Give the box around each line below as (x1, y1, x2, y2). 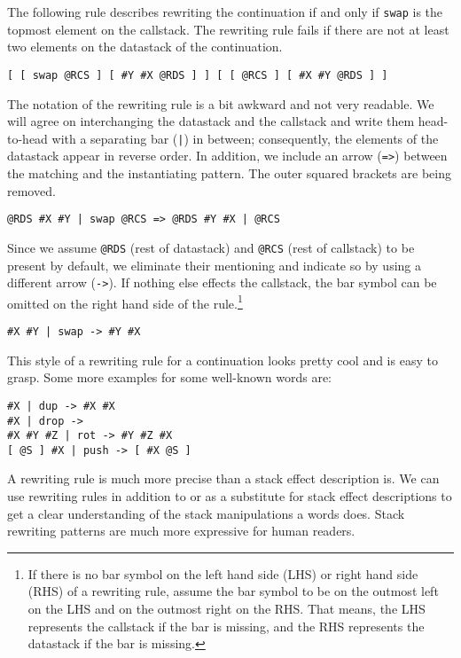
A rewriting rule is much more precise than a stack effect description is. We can (7, 469, 440, 488)
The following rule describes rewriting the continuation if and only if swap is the (7, 3, 443, 20)
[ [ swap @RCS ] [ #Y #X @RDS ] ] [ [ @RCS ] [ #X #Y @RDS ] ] (7, 68, 388, 82)
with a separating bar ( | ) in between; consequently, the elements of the (51, 129, 439, 147)
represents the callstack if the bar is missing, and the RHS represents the (27, 616, 425, 635)
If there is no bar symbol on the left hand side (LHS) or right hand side (27, 564, 418, 583)
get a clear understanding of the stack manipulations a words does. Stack (7, 504, 405, 522)
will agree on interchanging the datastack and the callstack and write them (7, 112, 415, 130)
